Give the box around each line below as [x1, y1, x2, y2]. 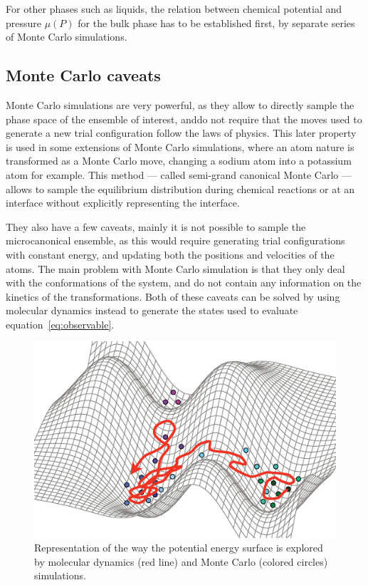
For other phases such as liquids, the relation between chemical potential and [6, 1, 342, 16]
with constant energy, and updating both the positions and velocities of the [6, 247, 335, 262]
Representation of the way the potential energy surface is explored [34, 540, 323, 555]
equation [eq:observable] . [6, 316, 115, 331]
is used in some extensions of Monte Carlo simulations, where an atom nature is [6, 139, 354, 154]
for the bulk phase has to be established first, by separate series [78, 15, 355, 30]
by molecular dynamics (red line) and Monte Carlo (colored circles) [34, 554, 328, 569]
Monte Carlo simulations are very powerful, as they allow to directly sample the [6, 97, 354, 112]
